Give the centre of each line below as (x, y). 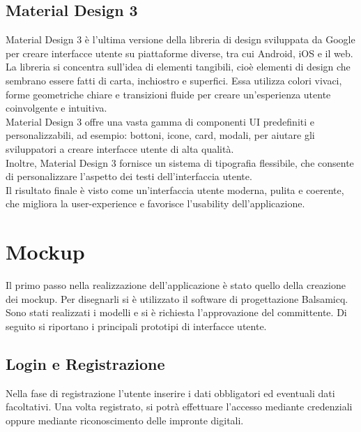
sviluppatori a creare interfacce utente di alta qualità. (120, 148)
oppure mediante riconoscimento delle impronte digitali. (125, 420)
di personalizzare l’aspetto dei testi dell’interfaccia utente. (129, 176)
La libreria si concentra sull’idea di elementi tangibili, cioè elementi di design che (178, 67)
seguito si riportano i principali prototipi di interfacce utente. (136, 326)
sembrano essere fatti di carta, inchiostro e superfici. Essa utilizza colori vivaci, (174, 80)
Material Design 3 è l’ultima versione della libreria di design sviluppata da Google (180, 39)
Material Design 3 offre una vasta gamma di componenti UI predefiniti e (160, 121)
